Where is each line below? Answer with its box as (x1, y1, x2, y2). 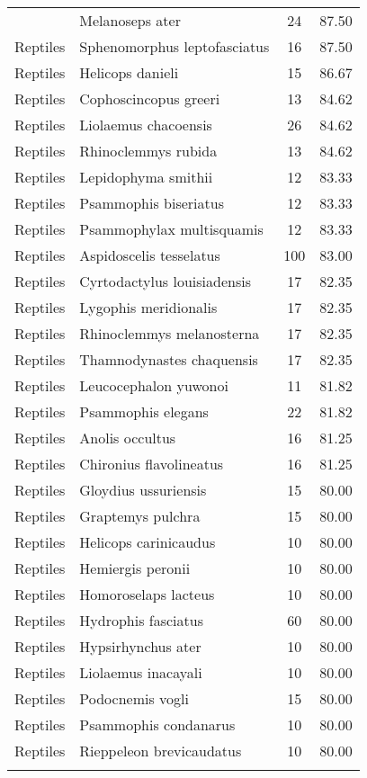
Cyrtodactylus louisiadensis (79, 271, 251, 291)
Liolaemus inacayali (79, 662, 202, 683)
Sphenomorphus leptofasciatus (79, 36, 270, 57)
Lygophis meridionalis (79, 297, 218, 317)
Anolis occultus (79, 427, 176, 448)
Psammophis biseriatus (79, 192, 224, 213)
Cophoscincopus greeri (79, 88, 220, 109)
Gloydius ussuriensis (79, 479, 207, 500)
